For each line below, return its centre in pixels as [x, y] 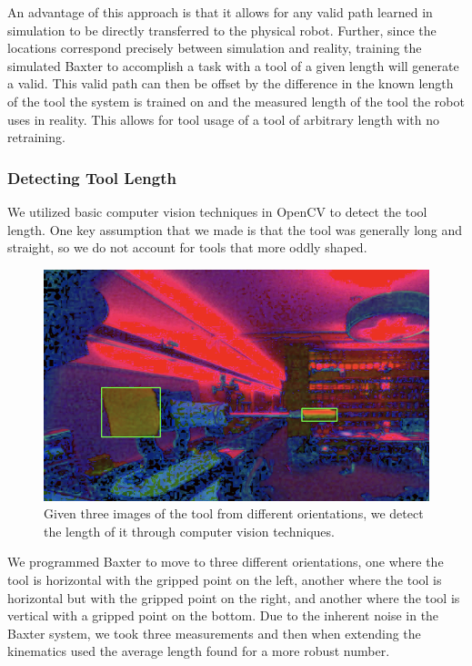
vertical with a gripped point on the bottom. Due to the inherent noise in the [223, 615]
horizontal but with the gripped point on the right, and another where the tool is [234, 597]
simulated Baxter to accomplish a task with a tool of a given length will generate [233, 65]
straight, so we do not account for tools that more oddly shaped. [187, 247]
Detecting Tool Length [92, 177]
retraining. [36, 137]
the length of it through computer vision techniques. [189, 531]
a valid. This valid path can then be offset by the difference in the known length [231, 83]
